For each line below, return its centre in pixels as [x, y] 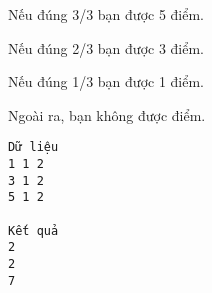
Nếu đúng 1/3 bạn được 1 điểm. [106, 81]
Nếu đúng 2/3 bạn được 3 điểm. [106, 47]
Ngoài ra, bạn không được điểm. [107, 114]
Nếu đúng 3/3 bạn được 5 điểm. [106, 14]
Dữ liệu [33, 147]
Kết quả [33, 230]
